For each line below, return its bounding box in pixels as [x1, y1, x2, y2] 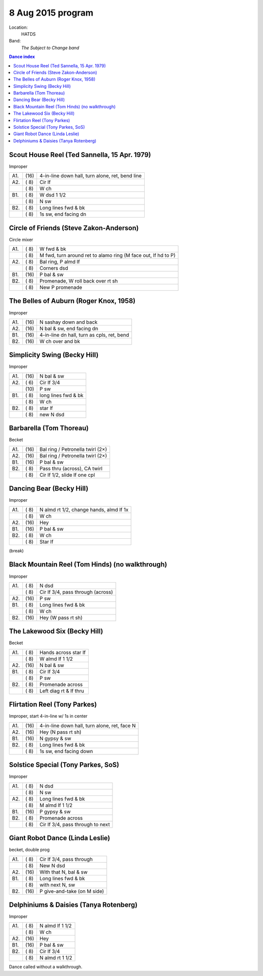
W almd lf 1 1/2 [39, 655, 73, 662]
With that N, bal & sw [39, 869, 88, 875]
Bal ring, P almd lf [39, 259, 80, 265]
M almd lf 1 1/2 [39, 802, 73, 809]
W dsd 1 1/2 [39, 192, 66, 199]
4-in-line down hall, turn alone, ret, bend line [39, 172, 142, 179]
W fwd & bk [39, 245, 67, 252]
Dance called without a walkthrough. [9, 964, 83, 970]
